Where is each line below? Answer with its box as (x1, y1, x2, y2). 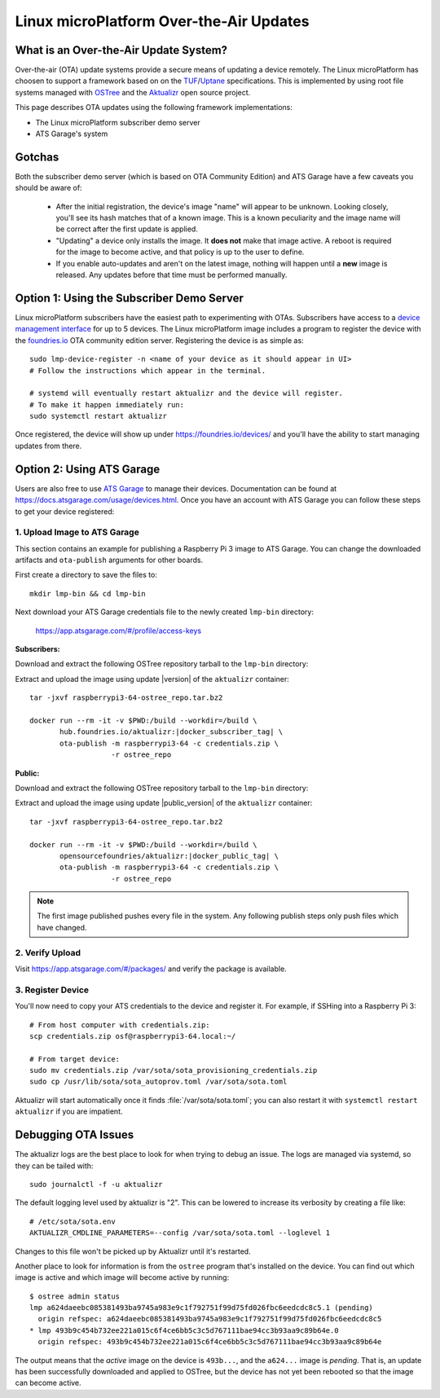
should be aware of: (15, 183, 82, 193)
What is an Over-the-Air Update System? (15, 43, 228, 57)
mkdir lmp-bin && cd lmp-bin (29, 589, 146, 598)
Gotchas (15, 150, 59, 164)
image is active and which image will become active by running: (15, 1273, 230, 1282)
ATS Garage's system (35, 129, 108, 138)
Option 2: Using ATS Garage (15, 462, 161, 476)
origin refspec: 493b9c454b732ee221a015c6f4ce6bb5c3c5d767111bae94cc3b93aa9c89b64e (37, 1337, 382, 1347)
